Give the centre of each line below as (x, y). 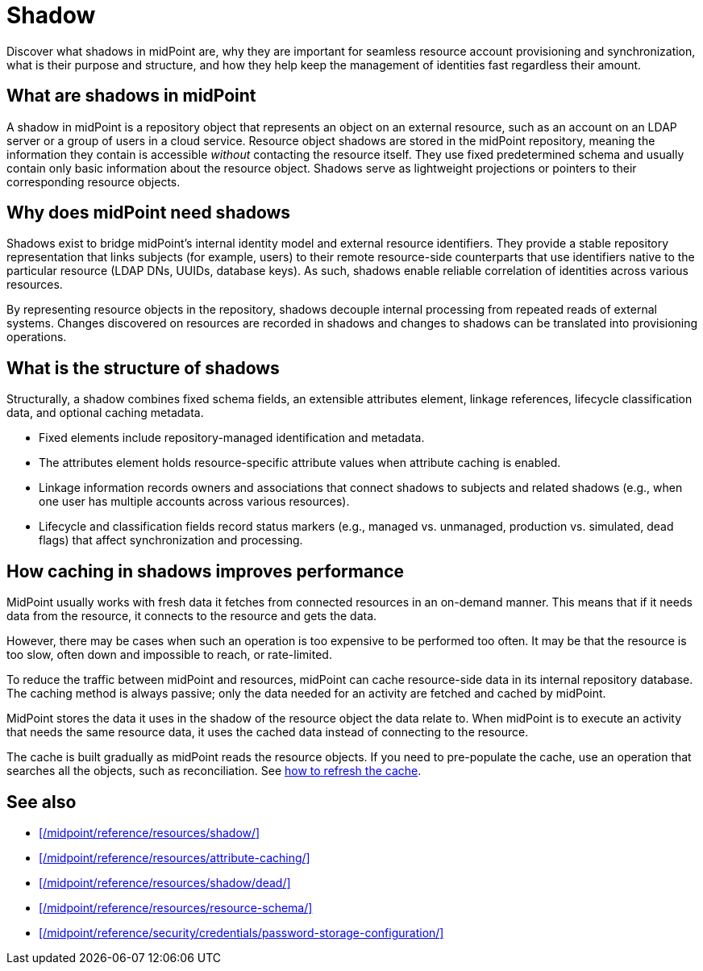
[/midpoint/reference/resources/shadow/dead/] (165, 882)
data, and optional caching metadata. (105, 413)
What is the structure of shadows (143, 368)
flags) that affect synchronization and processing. (171, 540)
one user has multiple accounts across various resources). (194, 502)
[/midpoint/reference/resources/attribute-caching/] (175, 857)
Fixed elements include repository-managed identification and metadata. (232, 438)
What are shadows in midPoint (131, 96)
